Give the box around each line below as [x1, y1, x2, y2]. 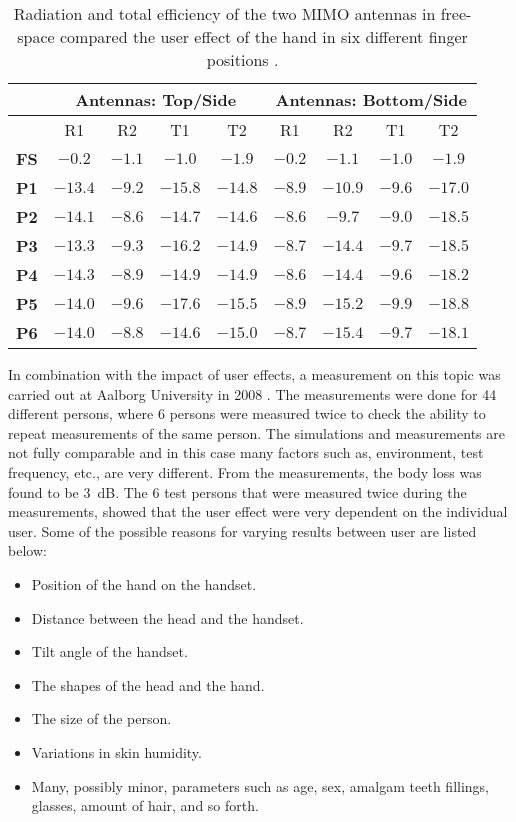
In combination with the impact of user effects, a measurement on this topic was [8, 364, 501, 384]
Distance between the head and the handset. [31, 607, 304, 628]
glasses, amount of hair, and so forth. [31, 795, 259, 816]
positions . [206, 48, 279, 71]
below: [8, 540, 47, 561]
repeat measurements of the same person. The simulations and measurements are [8, 422, 505, 443]
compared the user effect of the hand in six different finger [59, 25, 468, 48]
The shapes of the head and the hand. [31, 674, 265, 695]
